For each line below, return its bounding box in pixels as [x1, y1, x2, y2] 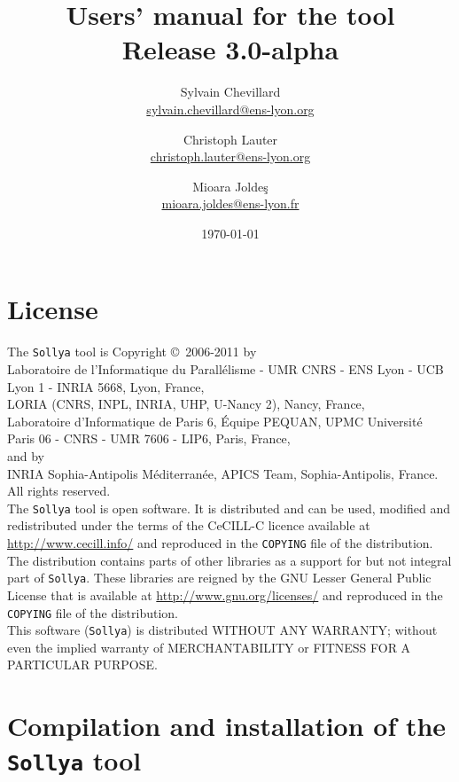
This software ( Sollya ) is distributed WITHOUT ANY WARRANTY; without [7, 621, 438, 639]
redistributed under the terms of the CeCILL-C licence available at [7, 516, 370, 535]
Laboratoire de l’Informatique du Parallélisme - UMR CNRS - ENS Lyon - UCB [7, 360, 444, 379]
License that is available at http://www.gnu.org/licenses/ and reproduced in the [7, 585, 443, 604]
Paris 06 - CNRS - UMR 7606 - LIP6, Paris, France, [7, 429, 291, 448]
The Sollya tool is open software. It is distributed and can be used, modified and [7, 498, 450, 517]
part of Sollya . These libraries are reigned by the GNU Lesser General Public [7, 568, 432, 587]
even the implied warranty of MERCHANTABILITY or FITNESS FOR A [7, 637, 411, 656]
